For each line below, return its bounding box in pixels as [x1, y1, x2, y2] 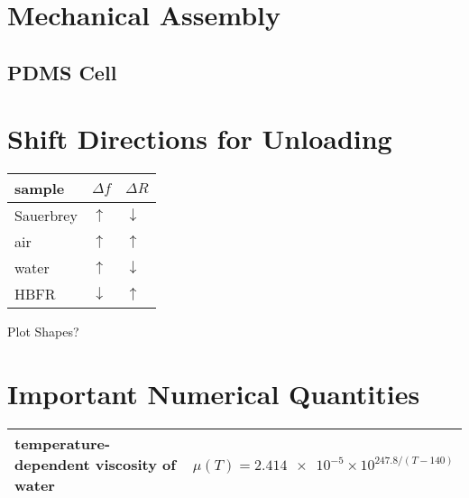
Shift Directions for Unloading [7, 120, 392, 157]
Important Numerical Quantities [7, 375, 420, 412]
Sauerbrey [14, 205, 78, 226]
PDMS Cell [7, 58, 117, 86]
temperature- [14, 433, 111, 454]
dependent [14, 454, 90, 475]
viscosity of [95, 454, 176, 475]
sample [14, 178, 65, 199]
